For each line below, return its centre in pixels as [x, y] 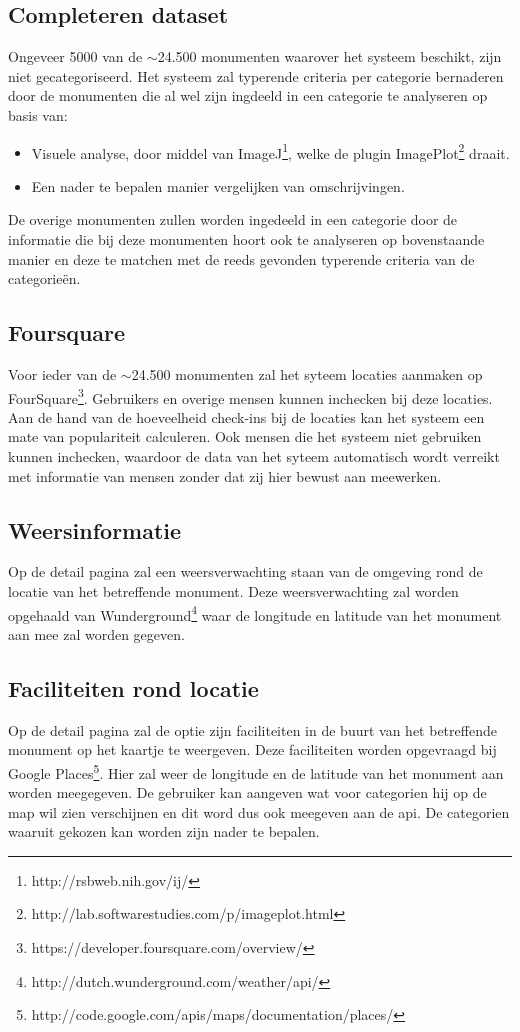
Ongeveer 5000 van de [75, 56]
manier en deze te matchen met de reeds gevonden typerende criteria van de [241, 258]
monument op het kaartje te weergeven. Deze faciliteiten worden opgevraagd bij [252, 749]
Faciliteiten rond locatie [133, 687]
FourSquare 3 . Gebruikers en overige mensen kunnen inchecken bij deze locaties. [250, 396]
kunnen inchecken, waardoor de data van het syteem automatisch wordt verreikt [254, 456]
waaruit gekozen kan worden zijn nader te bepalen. [164, 831]
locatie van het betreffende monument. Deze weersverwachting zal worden [233, 591]
